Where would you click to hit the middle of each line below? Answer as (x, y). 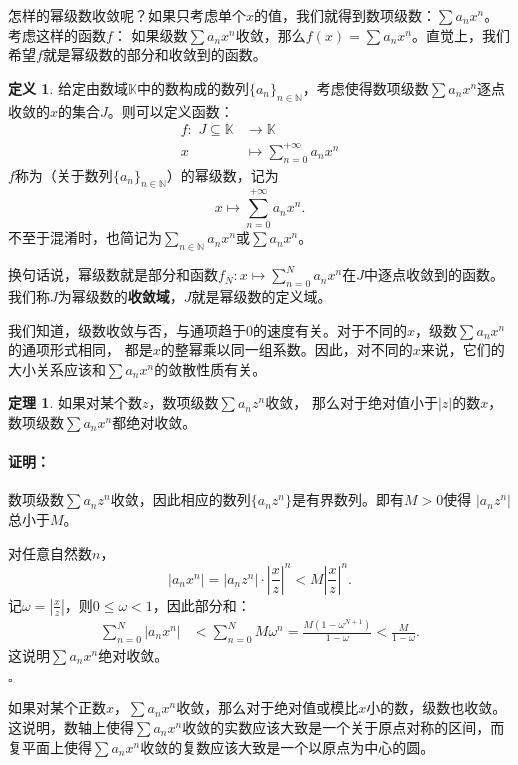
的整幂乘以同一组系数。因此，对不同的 (286, 349)
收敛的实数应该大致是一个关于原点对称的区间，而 (343, 727)
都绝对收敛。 (154, 422)
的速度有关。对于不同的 (330, 329)
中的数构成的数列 (192, 87)
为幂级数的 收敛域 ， (120, 296)
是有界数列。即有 (347, 499)
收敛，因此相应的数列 (180, 499)
